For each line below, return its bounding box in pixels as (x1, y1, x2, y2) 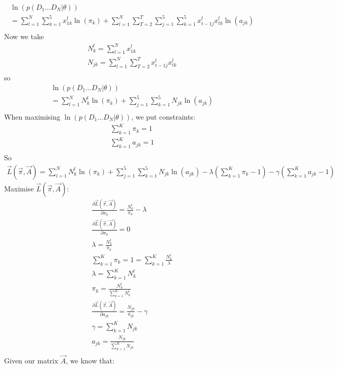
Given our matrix (4, 355, 58, 365)
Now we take (4, 31, 44, 42)
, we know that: (66, 355, 114, 365)
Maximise (4, 183, 34, 193)
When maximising (4, 111, 60, 122)
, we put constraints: (131, 111, 195, 122)
